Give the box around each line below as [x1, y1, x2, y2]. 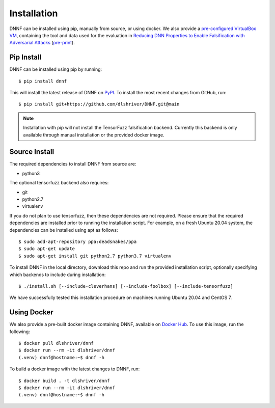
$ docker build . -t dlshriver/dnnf [18, 377, 110, 384]
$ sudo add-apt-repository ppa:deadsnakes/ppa [18, 239, 137, 244]
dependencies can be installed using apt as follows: [9, 227, 118, 233]
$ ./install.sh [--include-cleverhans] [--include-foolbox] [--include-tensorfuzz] [18, 283, 234, 289]
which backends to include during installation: [9, 271, 106, 278]
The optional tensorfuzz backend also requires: [9, 180, 109, 186]
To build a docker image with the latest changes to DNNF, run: [9, 366, 140, 372]
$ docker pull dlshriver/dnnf [18, 340, 94, 346]
